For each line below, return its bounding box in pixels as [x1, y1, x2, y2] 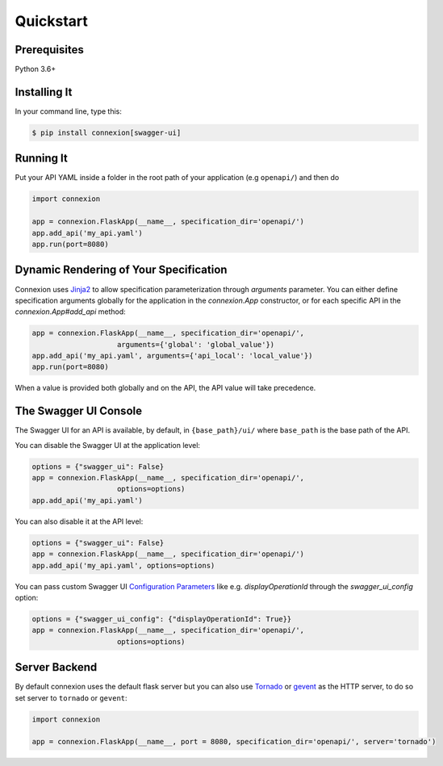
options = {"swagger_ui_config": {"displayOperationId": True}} [31, 614, 292, 623]
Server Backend [15, 660, 98, 674]
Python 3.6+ [15, 65, 56, 74]
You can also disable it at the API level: [15, 517, 144, 526]
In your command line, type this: [15, 106, 123, 116]
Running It [15, 152, 68, 165]
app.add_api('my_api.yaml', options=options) [31, 561, 215, 570]
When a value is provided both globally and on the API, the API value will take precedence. [15, 383, 316, 393]
